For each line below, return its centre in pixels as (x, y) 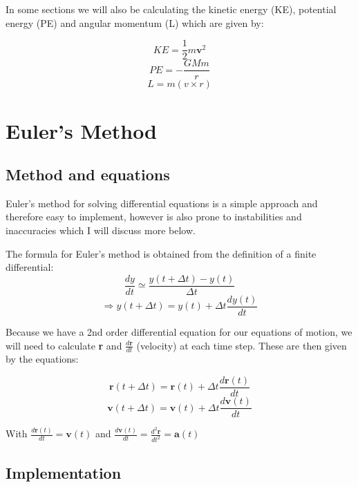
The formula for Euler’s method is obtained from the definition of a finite (161, 253)
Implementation (64, 472)
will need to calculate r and (64, 345)
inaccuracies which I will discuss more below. (101, 230)
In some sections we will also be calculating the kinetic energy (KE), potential (171, 9)
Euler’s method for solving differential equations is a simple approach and (162, 203)
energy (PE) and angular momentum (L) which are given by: (135, 22)
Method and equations (88, 174)
